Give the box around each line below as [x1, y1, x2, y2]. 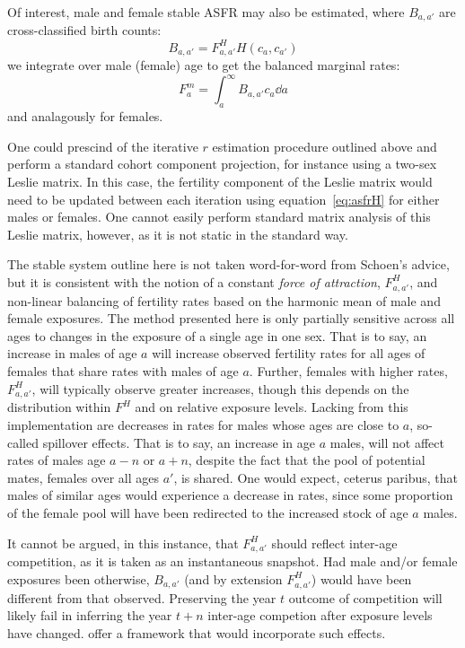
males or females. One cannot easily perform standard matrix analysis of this [7, 207, 431, 226]
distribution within [7, 398, 111, 416]
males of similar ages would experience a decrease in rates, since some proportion [7, 486, 453, 504]
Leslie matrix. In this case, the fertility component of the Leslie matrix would [7, 171, 433, 190]
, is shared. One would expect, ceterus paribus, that [173, 468, 459, 486]
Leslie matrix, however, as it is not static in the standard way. [7, 224, 348, 243]
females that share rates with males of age [7, 362, 239, 381]
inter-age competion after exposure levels [207, 606, 433, 625]
